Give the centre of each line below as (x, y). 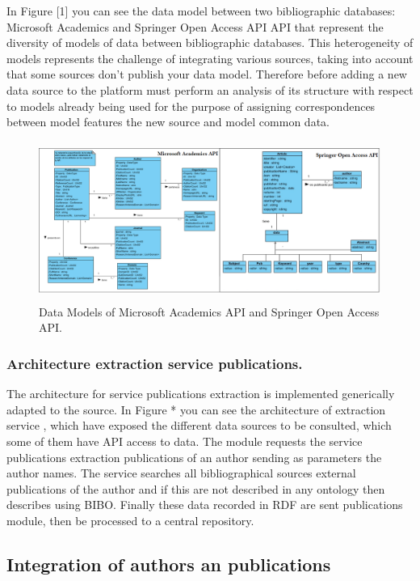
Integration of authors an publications (169, 564)
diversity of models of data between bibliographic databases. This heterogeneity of (210, 42)
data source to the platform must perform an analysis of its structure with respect (210, 89)
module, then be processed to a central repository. (130, 521)
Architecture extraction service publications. (155, 363)
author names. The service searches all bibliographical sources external (181, 473)
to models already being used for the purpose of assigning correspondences (191, 106)
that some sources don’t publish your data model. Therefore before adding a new (207, 74)
